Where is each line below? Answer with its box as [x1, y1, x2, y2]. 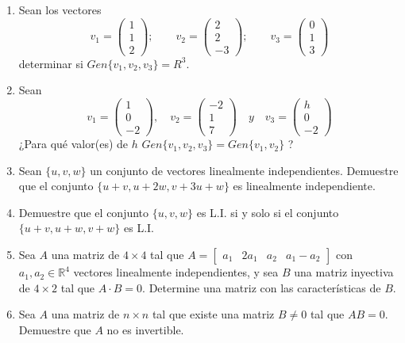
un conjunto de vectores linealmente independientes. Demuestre [90, 162, 399, 178]
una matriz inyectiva [294, 264, 394, 280]
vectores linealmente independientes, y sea [73, 264, 279, 280]
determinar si [18, 55, 83, 71]
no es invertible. [106, 321, 184, 337]
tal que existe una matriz [152, 306, 275, 322]
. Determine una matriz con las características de [142, 279, 381, 295]
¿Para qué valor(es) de [18, 135, 129, 152]
